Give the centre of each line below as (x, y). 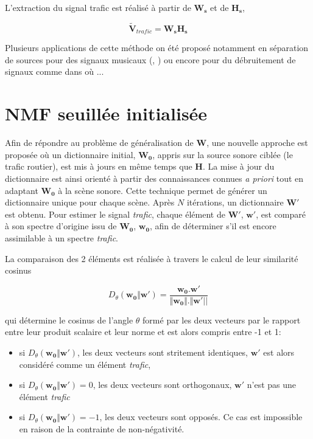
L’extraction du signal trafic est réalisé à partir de (98, 7)
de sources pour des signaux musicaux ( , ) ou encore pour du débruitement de (150, 59)
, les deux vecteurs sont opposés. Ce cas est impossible (201, 417)
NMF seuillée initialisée (106, 113)
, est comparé (281, 214)
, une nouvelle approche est (257, 143)
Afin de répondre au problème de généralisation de (99, 143)
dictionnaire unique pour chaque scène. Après (90, 202)
